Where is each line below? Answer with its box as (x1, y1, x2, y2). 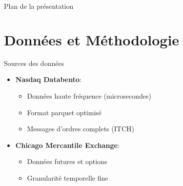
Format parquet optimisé (27, 107, 102, 117)
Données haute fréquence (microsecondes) (27, 90, 152, 101)
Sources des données (4, 58, 64, 68)
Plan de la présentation (4, 1, 74, 11)
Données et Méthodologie (4, 29, 180, 49)
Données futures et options (27, 156, 107, 166)
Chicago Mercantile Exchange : (15, 140, 120, 150)
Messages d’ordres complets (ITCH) (27, 124, 134, 134)
